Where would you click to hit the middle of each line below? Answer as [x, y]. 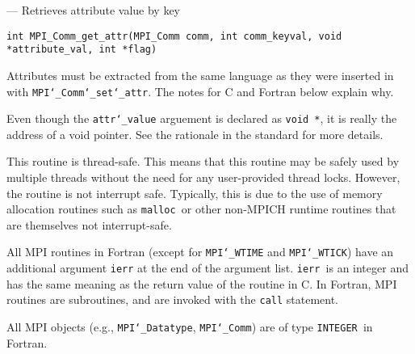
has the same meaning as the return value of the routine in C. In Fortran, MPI [202, 283]
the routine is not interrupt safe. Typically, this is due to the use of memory [195, 193]
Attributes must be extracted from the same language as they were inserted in [200, 75]
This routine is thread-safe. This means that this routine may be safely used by [203, 161]
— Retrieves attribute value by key [93, 10]
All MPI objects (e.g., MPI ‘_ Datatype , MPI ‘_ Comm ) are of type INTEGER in [190, 327]
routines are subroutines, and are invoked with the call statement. [173, 299]
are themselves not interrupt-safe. [89, 224]
